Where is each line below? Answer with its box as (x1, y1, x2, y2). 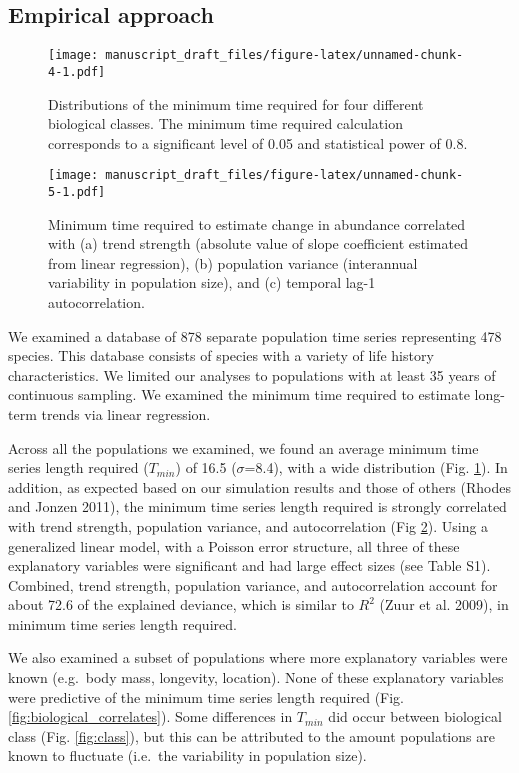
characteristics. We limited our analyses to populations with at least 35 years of (8, 364, 496, 385)
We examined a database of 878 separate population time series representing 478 (8, 325, 502, 346)
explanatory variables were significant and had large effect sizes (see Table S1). (8, 555, 491, 576)
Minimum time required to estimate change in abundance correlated (48, 213, 466, 234)
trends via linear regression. (41, 403, 211, 424)
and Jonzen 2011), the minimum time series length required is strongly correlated (8, 496, 507, 517)
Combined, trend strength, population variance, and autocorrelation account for (8, 574, 498, 595)
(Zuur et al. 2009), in (379, 594, 509, 615)
